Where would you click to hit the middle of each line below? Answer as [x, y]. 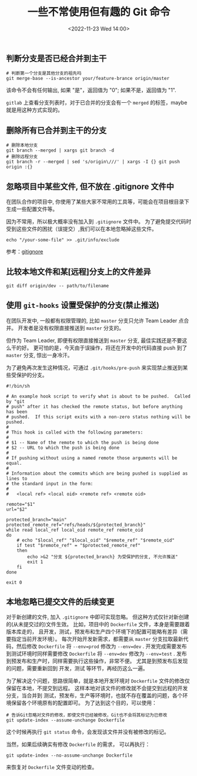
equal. [14, 463]
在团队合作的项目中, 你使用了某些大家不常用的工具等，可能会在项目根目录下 [98, 201]
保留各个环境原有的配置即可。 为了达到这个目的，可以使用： [84, 703]
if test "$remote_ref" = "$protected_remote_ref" [79, 545]
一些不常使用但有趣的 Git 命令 [99, 12]
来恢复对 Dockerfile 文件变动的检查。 [52, 767]
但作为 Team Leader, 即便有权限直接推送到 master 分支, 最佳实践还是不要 [94, 340]
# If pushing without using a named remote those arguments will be [92, 458]
